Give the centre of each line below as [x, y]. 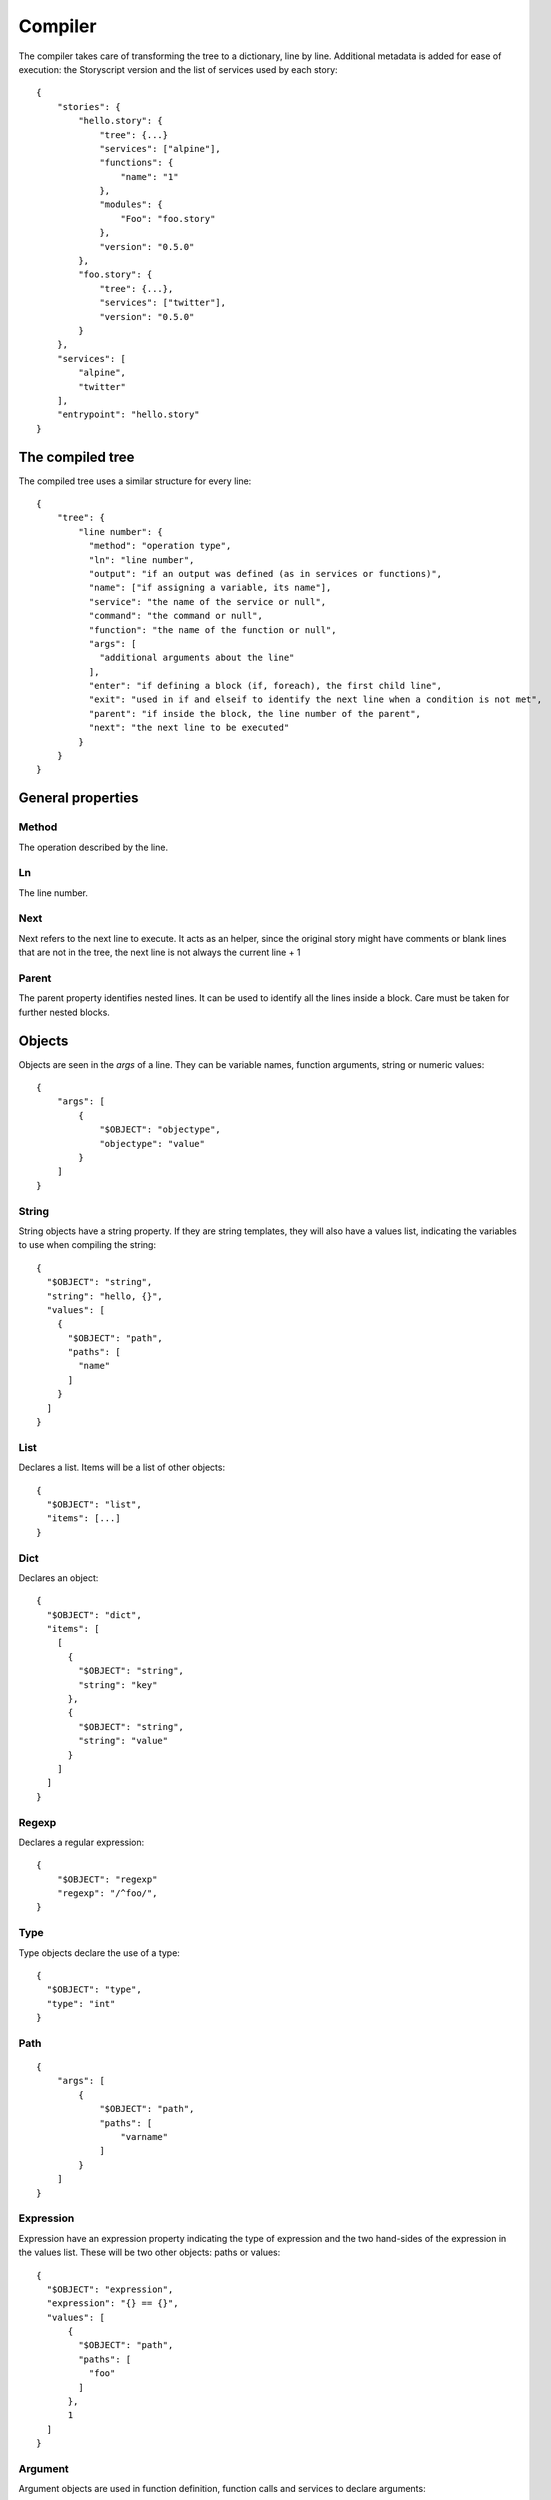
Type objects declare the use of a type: [99, 1952]
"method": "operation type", [160, 546]
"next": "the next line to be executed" [189, 728]
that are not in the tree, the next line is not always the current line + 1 [159, 952]
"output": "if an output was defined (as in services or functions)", [265, 573]
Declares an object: [58, 1577]
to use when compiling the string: [87, 1245]
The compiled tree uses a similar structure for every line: [135, 481]
